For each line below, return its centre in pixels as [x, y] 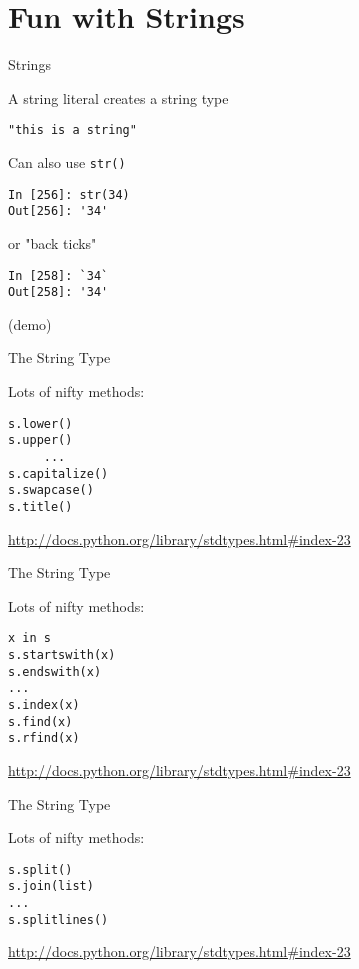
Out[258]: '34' [58, 292]
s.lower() [40, 423]
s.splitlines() [58, 919]
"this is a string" [72, 130]
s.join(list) [51, 886]
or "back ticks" [52, 242]
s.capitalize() [58, 473]
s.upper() [40, 440]
